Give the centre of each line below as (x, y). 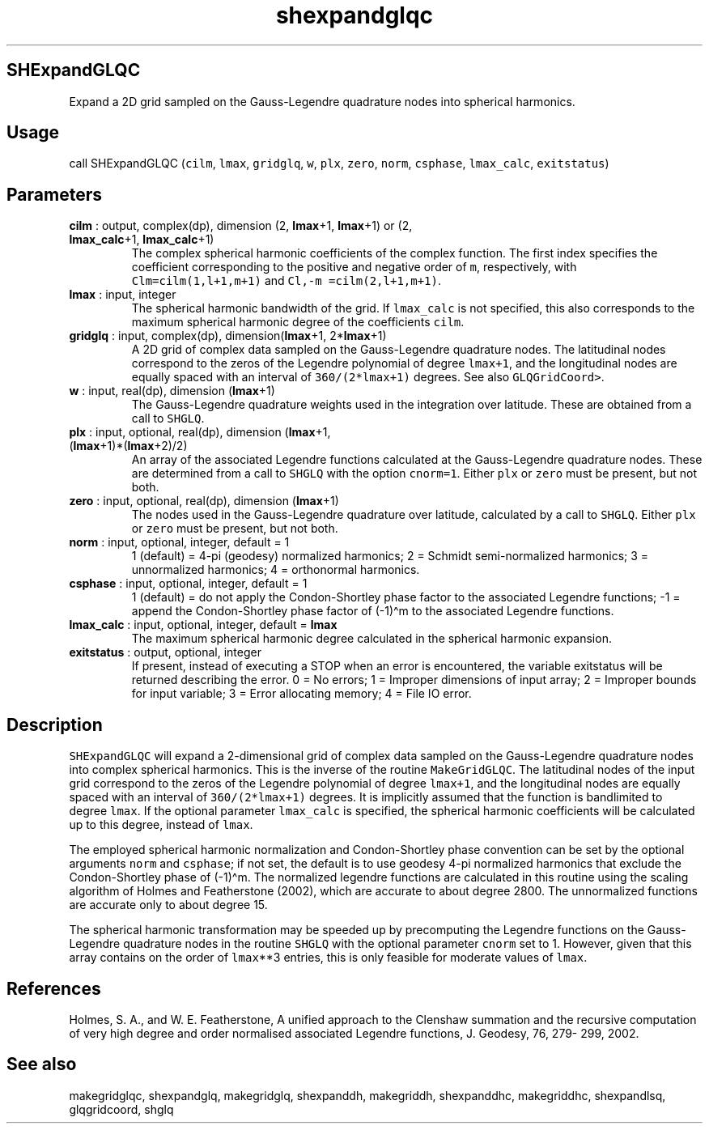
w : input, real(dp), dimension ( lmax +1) (172, 391)
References (54, 988)
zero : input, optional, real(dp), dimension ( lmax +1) (204, 501)
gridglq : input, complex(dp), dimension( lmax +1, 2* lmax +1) (228, 336)
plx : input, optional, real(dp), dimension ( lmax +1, (200, 432)
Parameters (54, 194)
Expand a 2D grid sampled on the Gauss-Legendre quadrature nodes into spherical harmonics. (322, 101)
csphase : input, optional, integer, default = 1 (188, 584)
